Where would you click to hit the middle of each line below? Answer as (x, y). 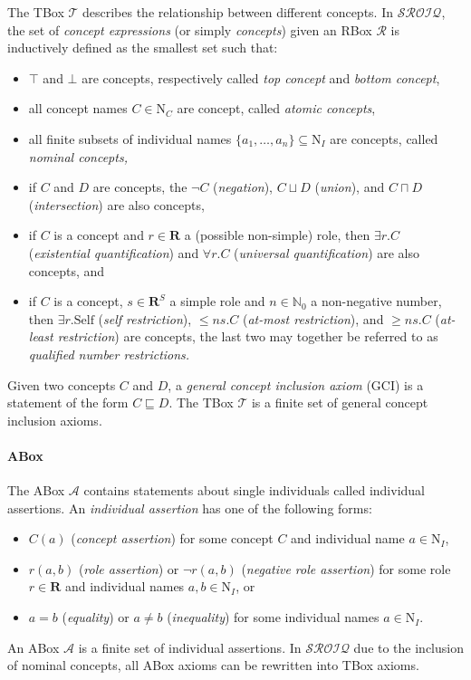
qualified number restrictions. (109, 354)
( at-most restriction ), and (313, 318)
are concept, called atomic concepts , (276, 108)
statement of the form (68, 402)
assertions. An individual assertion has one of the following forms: (190, 508)
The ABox (36, 490)
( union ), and (350, 187)
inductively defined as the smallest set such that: (143, 48)
